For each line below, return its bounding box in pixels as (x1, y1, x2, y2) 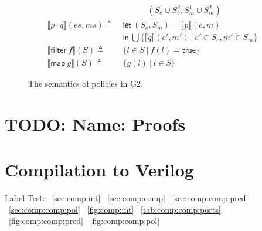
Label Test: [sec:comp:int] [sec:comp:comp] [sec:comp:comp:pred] (5, 192, 249, 204)
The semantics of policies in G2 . (28, 77, 143, 90)
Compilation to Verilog (5, 158, 194, 182)
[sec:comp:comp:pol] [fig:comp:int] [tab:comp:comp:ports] (9, 203, 221, 215)
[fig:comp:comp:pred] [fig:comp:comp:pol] (9, 215, 160, 227)
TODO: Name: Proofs (5, 111, 186, 135)
